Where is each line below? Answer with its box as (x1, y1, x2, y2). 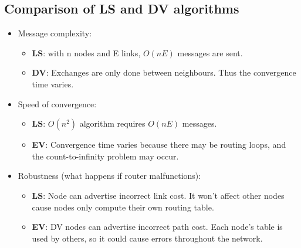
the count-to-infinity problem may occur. (32, 150, 179, 162)
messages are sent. (177, 46, 243, 59)
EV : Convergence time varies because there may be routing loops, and (32, 138, 286, 151)
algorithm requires (79, 117, 146, 130)
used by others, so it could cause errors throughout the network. (32, 232, 263, 244)
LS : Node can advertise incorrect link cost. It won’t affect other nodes (32, 189, 285, 201)
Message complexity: (18, 27, 92, 39)
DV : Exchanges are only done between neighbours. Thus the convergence (32, 66, 296, 79)
